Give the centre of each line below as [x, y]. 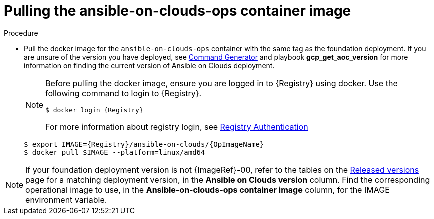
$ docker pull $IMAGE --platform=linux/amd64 [114, 152]
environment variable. [66, 200]
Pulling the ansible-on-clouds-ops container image [177, 11]
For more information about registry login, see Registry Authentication [177, 127]
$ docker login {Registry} [94, 110]
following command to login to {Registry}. [123, 93]
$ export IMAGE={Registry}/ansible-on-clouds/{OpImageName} [144, 144]
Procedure [21, 33]
